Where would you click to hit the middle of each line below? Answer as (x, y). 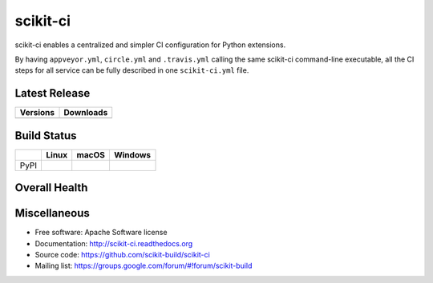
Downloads (86, 113)
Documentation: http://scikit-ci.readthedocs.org (114, 243)
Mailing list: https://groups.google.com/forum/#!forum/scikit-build (144, 266)
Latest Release (53, 93)
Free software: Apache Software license (101, 233)
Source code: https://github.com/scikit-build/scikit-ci (122, 255)
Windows (132, 154)
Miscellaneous (52, 213)
